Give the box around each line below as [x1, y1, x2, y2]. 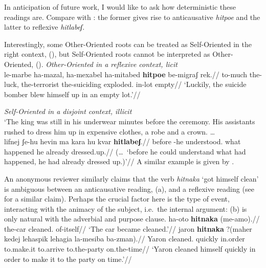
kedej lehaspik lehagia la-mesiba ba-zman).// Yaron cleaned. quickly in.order [4, 233, 245, 244]
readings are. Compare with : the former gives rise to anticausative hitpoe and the [4, 11, 260, 22]
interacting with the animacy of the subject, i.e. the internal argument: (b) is [4, 203, 247, 214]
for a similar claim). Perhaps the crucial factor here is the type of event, [4, 193, 230, 204]
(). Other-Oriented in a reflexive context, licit [35, 58, 178, 69]
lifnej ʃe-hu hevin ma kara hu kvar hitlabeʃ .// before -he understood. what [4, 136, 241, 147]
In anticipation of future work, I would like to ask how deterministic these [4, 2, 236, 12]
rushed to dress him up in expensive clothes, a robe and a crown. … [4, 126, 215, 137]
